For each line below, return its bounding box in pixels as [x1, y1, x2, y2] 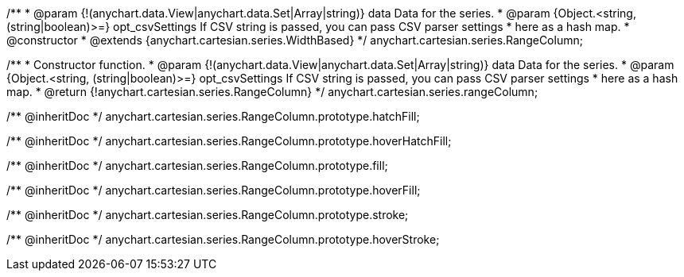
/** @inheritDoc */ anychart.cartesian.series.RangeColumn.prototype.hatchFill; [6, 110, 420, 123]
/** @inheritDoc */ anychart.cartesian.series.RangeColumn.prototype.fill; [6, 159, 388, 172]
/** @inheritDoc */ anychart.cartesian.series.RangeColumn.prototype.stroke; [6, 208, 409, 221]
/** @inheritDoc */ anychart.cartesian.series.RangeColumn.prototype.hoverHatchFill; [6, 134, 452, 148]
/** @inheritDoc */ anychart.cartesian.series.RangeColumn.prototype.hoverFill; [6, 183, 421, 197]
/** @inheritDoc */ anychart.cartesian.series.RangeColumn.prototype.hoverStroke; [6, 233, 440, 246]
